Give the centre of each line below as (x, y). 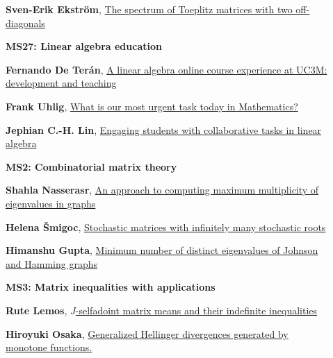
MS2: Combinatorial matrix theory (91, 166)
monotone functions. (49, 347)
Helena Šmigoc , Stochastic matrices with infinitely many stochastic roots (166, 227)
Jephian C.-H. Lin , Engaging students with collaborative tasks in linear (164, 129)
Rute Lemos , (36, 310)
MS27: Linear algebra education (84, 46)
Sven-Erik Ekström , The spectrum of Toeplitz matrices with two (149, 9)
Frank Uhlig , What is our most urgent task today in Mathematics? (152, 106)
